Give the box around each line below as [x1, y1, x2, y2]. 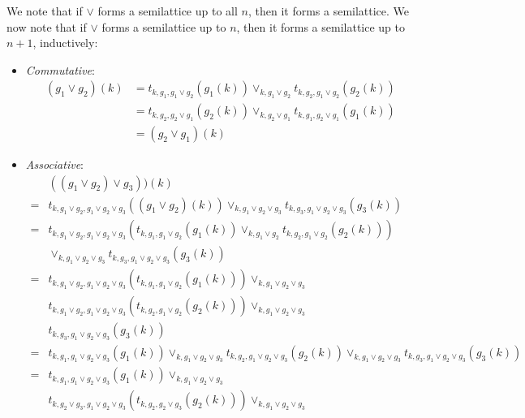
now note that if [6, 18, 87, 35]
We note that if [6, 2, 83, 19]
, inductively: [32, 34, 98, 51]
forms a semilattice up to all [97, 2, 238, 19]
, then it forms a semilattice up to [236, 18, 405, 35]
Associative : [25, 155, 84, 172]
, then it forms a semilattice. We [247, 2, 410, 19]
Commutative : [25, 61, 95, 78]
